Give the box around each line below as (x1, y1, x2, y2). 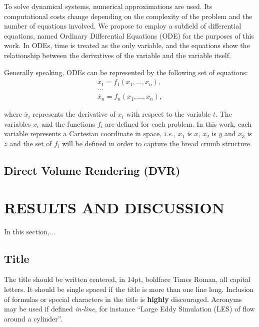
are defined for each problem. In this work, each (105, 118, 252, 129)
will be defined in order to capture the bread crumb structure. (62, 138, 252, 149)
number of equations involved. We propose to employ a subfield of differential (4, 21, 241, 31)
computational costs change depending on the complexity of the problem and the (4, 11, 252, 21)
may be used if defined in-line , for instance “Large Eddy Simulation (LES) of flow (4, 303, 255, 314)
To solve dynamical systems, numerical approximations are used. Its (4, 1, 212, 11)
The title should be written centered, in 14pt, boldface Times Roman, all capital (4, 274, 250, 284)
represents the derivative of (32, 109, 115, 119)
